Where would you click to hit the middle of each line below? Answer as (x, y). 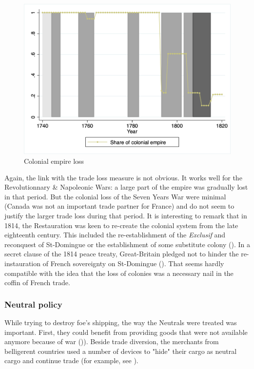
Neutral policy (33, 304)
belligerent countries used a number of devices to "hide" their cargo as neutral (121, 351)
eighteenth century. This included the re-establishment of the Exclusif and (115, 235)
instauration (23, 263)
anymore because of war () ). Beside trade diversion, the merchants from (112, 341)
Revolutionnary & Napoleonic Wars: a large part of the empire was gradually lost (126, 187)
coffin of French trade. (37, 282)
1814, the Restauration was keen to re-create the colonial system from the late (121, 225)
